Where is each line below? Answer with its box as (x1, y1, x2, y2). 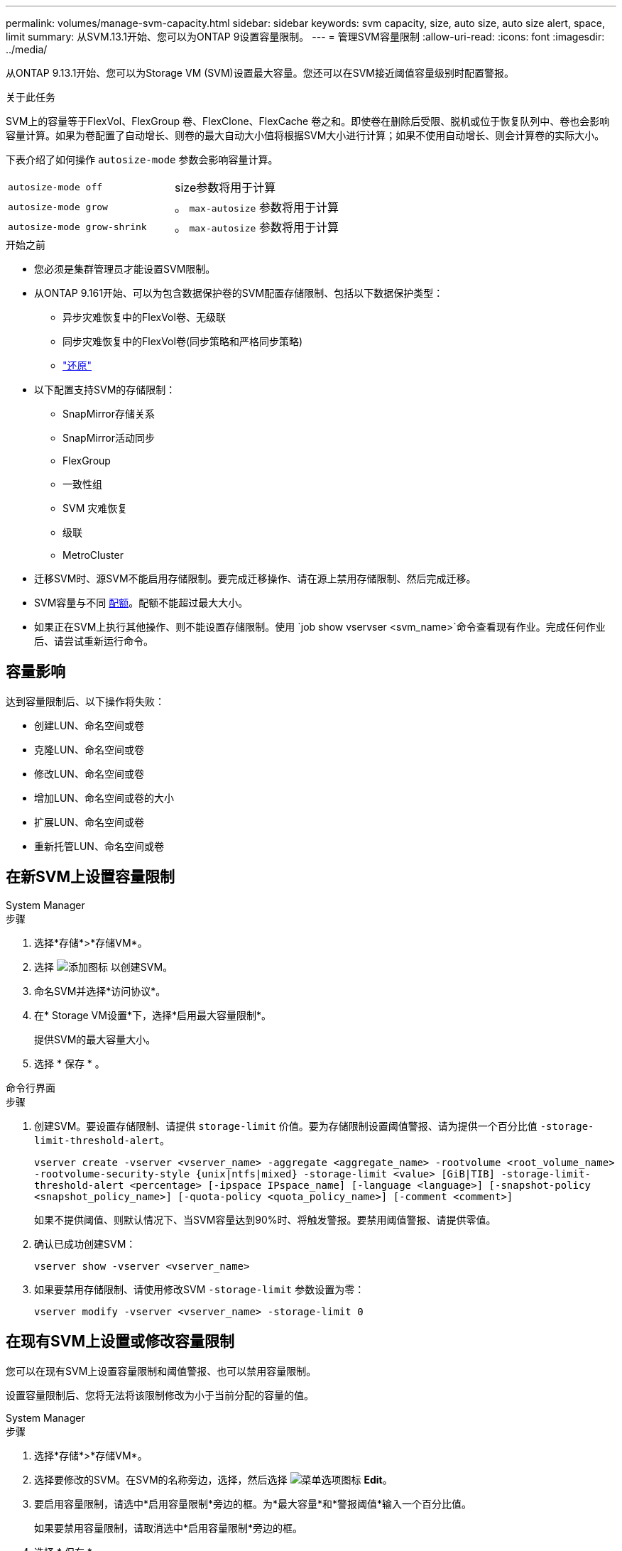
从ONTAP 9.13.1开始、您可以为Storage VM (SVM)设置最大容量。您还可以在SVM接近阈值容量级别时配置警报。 (6, 67, 515, 79)
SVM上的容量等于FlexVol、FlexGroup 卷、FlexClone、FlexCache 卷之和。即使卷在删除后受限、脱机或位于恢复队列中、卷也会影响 (6, 115, 610, 127)
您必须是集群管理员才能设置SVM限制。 (34, 263, 216, 275)
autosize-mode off (8, 181, 103, 192)
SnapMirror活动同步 (62, 432, 155, 444)
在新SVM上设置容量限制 (6, 868, 175, 886)
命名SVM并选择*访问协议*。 (34, 984, 166, 997)
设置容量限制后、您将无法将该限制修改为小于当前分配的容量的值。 (6, 1388, 314, 1401)
